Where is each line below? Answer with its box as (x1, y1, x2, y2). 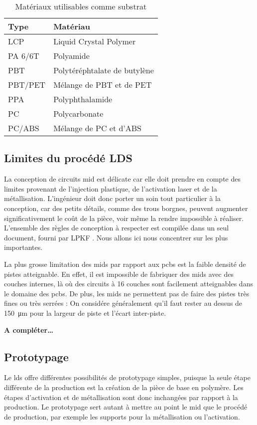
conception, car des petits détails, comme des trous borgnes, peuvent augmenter (4, 203, 248, 213)
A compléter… (4, 324, 53, 335)
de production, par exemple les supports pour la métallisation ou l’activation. (4, 411, 240, 422)
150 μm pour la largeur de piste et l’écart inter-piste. (4, 307, 166, 318)
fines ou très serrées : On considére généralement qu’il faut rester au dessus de (4, 298, 243, 308)
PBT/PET (8, 79, 46, 90)
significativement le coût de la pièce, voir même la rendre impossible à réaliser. (4, 212, 244, 223)
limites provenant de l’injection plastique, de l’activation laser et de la (4, 183, 217, 194)
